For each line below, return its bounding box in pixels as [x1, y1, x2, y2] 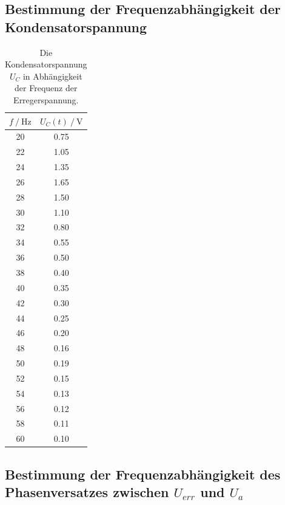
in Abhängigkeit [22, 69, 82, 82]
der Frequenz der [15, 81, 78, 94]
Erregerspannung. [13, 93, 79, 106]
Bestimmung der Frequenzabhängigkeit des [5, 464, 281, 483]
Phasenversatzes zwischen [5, 483, 169, 501]
